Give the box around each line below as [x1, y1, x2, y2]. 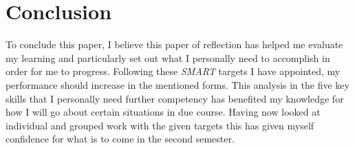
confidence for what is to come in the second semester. [6, 131, 235, 146]
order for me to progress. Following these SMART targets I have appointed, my [6, 64, 341, 78]
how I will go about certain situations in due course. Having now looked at [6, 105, 321, 119]
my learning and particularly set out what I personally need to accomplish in [6, 50, 330, 65]
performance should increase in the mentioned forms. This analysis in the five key [6, 77, 349, 92]
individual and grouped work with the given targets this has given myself [6, 118, 314, 132]
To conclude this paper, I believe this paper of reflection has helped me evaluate [6, 37, 343, 52]
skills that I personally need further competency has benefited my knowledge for [6, 91, 344, 105]
